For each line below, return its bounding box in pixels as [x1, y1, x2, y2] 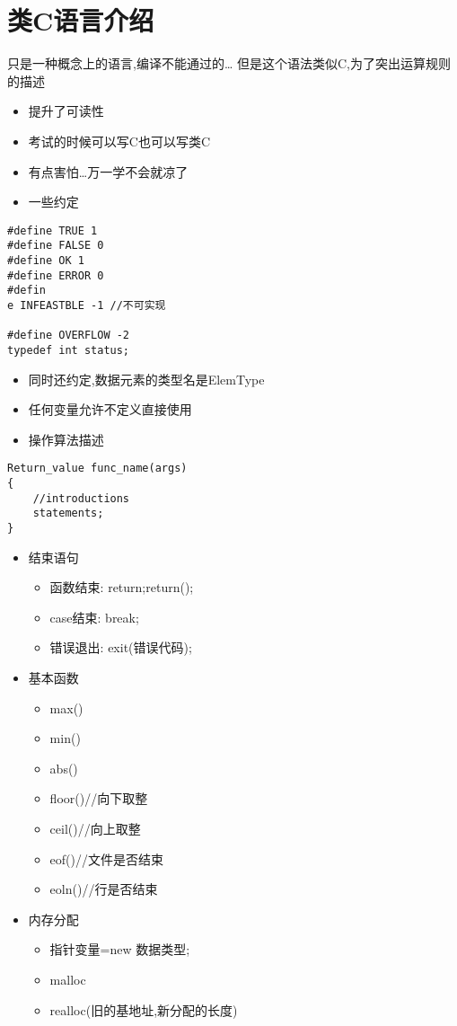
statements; [32, 507, 104, 520]
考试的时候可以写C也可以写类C [28, 131, 211, 150]
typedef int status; [7, 343, 130, 357]
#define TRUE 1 [7, 224, 98, 237]
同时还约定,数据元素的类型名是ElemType [28, 369, 265, 388]
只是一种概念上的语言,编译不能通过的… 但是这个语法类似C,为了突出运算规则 [7, 54, 451, 73]
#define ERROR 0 [7, 269, 104, 282]
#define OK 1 [7, 254, 84, 267]
